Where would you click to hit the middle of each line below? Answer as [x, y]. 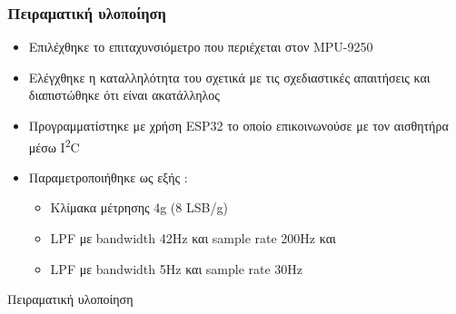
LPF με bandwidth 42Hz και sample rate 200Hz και [193, 238]
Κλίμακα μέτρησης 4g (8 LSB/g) [139, 207]
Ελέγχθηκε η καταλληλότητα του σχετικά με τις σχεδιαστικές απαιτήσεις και [229, 77]
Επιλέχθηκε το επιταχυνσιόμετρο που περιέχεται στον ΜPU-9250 [201, 47]
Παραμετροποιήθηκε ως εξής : [108, 177]
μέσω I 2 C [54, 145]
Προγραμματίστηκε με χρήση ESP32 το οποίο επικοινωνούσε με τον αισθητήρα [238, 125]
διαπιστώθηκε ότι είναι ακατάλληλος [124, 95]
